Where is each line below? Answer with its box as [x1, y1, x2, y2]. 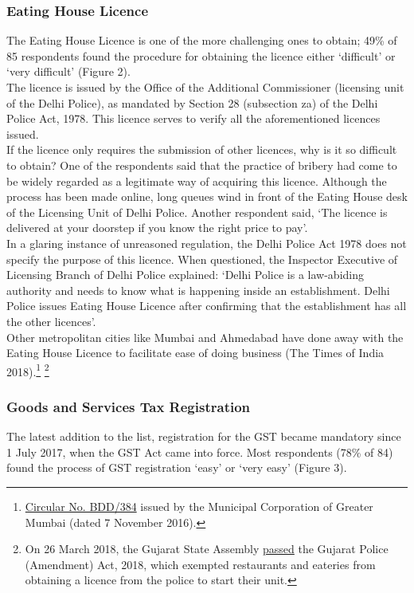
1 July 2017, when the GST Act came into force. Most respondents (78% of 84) [6, 443, 393, 460]
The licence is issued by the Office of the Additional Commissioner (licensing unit [6, 79, 404, 95]
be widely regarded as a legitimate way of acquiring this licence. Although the [6, 172, 387, 189]
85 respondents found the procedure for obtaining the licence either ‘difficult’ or [6, 47, 396, 64]
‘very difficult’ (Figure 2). [6, 63, 131, 80]
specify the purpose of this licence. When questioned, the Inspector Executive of [6, 250, 398, 267]
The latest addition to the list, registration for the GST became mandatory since [6, 428, 401, 445]
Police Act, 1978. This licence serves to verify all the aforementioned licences [6, 110, 381, 127]
